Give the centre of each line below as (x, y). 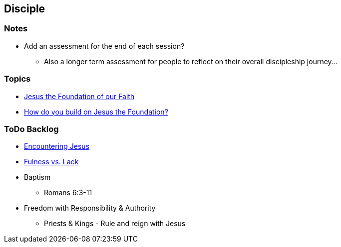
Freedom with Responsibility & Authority (90, 208)
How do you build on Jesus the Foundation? (96, 112)
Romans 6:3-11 (68, 193)
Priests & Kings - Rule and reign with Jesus (115, 224)
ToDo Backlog (31, 129)
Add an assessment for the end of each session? (104, 46)
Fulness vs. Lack (51, 162)
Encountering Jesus (57, 146)
